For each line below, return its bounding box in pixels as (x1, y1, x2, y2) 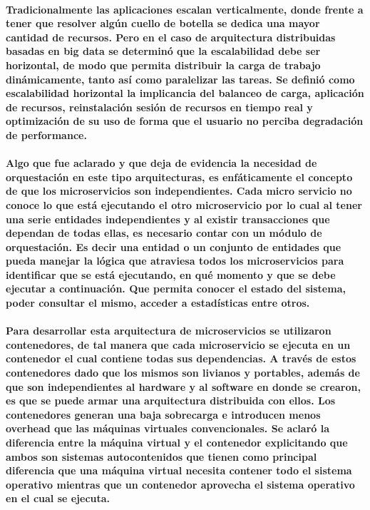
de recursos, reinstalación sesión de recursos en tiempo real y (6, 99, 313, 114)
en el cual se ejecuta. (6, 491, 111, 506)
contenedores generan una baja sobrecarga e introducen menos (6, 407, 321, 422)
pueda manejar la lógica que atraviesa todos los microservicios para (6, 253, 344, 268)
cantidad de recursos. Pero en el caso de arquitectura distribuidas (6, 29, 336, 44)
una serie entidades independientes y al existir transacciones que (6, 211, 330, 226)
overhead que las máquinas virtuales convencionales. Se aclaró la (6, 421, 329, 436)
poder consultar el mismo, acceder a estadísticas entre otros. (6, 295, 310, 310)
